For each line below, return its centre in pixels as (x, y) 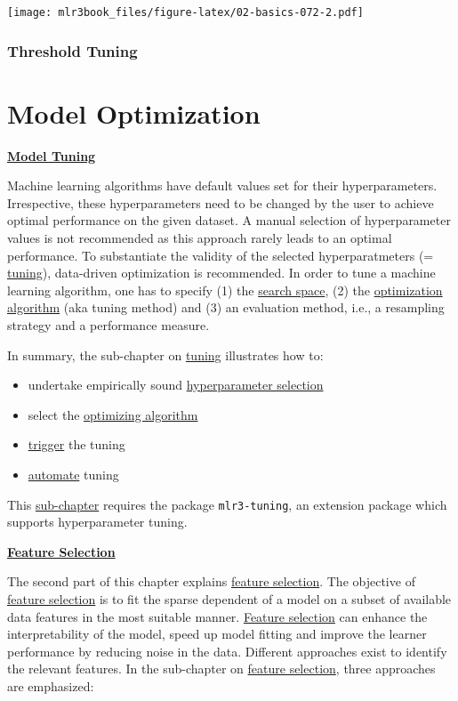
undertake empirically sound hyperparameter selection (176, 385)
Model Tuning (52, 155)
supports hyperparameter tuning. (97, 522)
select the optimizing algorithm (113, 414)
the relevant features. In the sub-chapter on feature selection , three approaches (221, 669)
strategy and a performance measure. (108, 324)
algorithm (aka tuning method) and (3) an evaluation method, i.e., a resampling (226, 307)
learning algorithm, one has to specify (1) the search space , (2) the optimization (225, 290)
